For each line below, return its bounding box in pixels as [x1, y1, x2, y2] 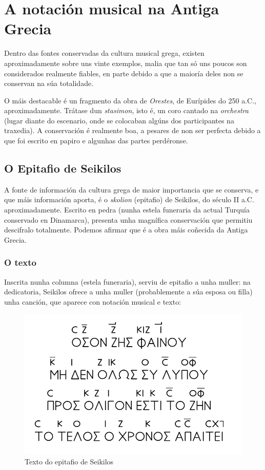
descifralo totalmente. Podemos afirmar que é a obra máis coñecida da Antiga [4, 224, 248, 235]
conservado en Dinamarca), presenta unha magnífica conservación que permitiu [4, 214, 253, 225]
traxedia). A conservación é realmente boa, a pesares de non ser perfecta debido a [4, 125, 261, 136]
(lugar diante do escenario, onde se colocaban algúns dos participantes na [4, 115, 234, 125]
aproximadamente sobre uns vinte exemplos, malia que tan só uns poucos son [4, 57, 247, 68]
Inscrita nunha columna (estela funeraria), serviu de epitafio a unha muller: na [4, 276, 251, 287]
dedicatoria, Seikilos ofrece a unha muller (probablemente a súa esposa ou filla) [4, 286, 253, 297]
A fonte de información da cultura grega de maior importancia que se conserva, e [4, 184, 259, 195]
